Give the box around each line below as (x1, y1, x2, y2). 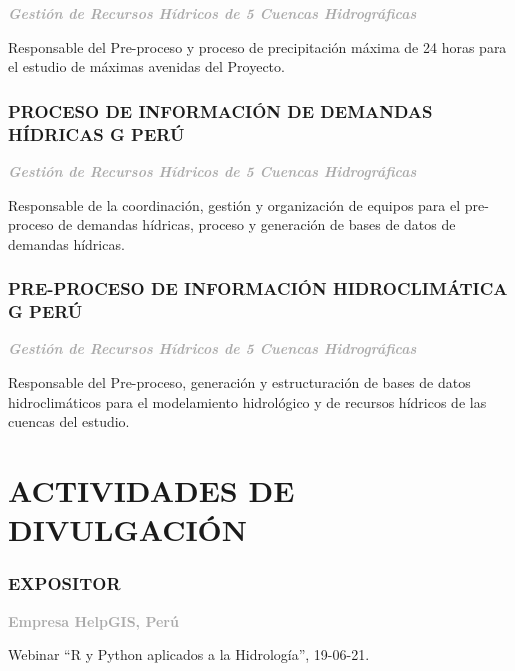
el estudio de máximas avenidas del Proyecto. (8, 56, 285, 77)
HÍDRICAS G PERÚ (8, 121, 185, 146)
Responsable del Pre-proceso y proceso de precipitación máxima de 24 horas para (8, 36, 507, 57)
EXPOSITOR (8, 571, 121, 596)
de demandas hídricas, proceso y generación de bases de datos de (58, 214, 456, 235)
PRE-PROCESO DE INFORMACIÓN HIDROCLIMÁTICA (8, 276, 508, 301)
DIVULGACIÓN (8, 509, 248, 550)
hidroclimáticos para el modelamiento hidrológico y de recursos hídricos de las (8, 391, 487, 412)
